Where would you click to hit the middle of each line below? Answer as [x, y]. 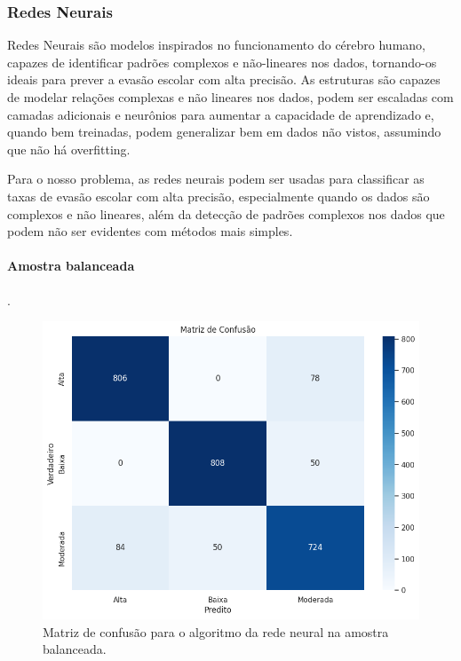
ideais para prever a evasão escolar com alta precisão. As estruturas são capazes [224, 79]
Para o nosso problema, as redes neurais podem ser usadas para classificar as [216, 179]
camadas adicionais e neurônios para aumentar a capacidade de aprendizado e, [221, 114]
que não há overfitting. [69, 149]
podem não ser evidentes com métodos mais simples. [150, 231]
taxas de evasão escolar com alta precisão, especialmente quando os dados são [219, 196]
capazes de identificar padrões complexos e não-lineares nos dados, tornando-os [222, 62]
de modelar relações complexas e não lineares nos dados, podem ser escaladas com [230, 97]
